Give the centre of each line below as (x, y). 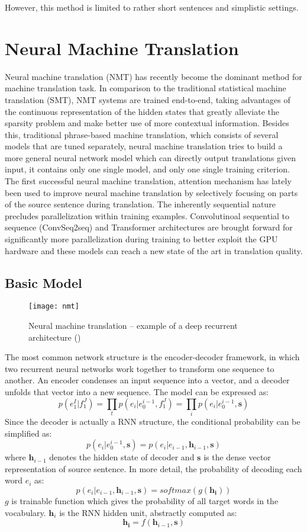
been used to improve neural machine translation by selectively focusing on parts (151, 192)
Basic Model (43, 282)
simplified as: (28, 433)
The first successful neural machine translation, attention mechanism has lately (148, 181)
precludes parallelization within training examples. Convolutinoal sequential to (147, 215)
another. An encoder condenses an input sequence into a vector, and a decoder (147, 380)
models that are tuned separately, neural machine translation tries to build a (144, 146)
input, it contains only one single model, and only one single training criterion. (147, 169)
